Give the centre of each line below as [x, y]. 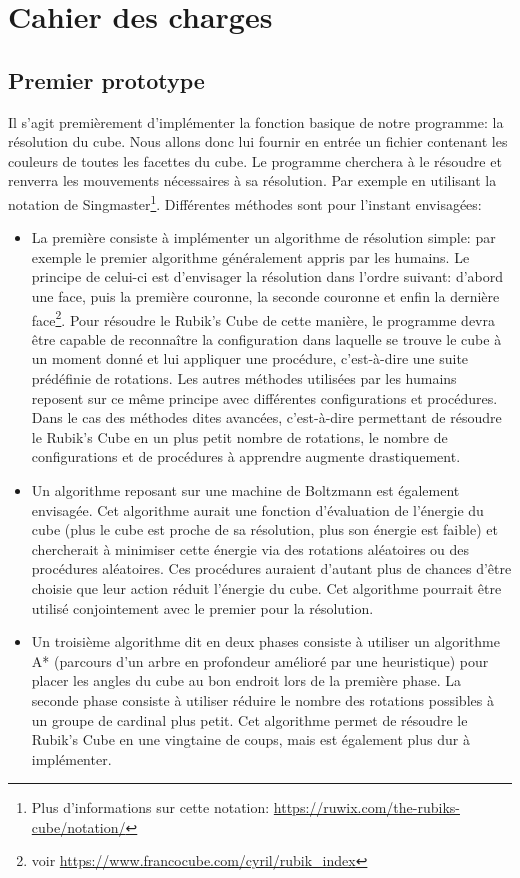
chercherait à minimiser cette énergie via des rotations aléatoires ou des [250, 548]
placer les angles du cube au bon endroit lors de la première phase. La [246, 680]
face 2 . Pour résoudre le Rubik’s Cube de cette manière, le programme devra [263, 318]
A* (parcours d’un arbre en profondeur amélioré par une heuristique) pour [260, 660]
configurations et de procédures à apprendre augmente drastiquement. [246, 456]
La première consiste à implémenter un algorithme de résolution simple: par [263, 237]
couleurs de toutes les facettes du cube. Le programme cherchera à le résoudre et [255, 160]
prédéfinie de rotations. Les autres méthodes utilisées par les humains [244, 378]
